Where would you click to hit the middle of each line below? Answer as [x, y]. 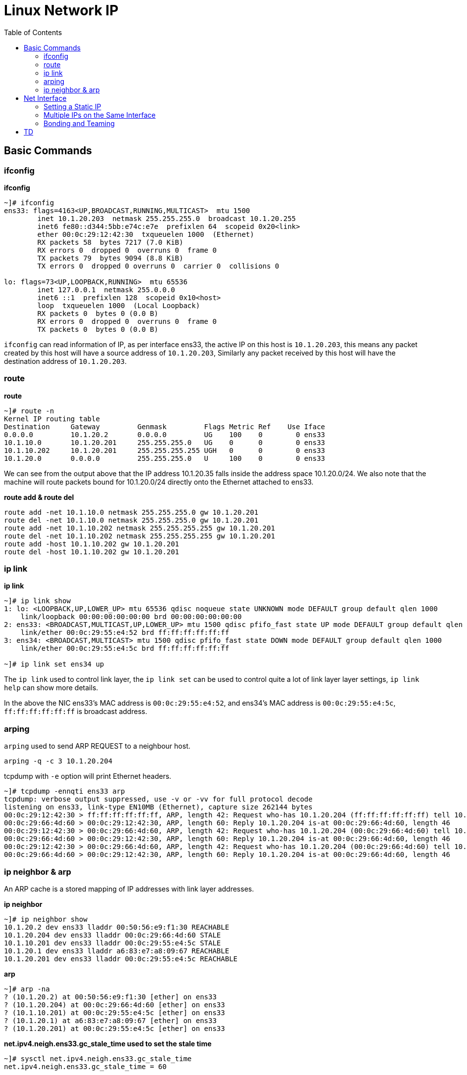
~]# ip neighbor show [46, 919]
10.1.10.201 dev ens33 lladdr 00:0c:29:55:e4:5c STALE [113, 943]
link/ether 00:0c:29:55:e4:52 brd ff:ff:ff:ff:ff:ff [125, 633]
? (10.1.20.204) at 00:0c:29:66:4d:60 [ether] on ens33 [115, 1005]
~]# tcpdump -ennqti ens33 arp [65, 791]
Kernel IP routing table [52, 419]
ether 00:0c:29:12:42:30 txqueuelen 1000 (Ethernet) [146, 234]
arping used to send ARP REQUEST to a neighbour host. [97, 746]
